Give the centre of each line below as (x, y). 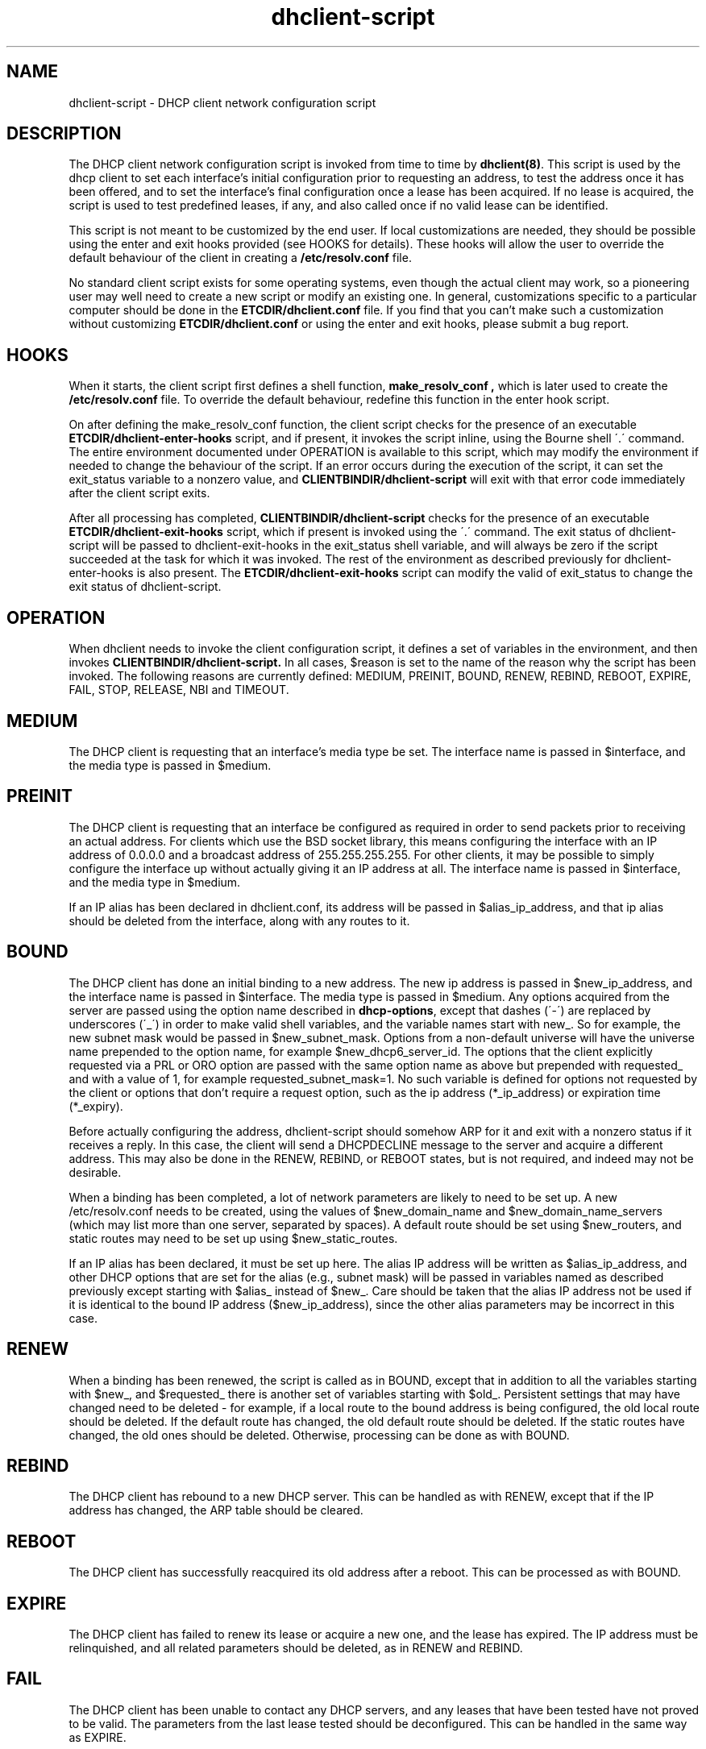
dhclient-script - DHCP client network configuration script (222, 102)
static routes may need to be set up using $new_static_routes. (233, 1238)
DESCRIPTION (64, 134)
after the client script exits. (139, 493)
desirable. (95, 1172)
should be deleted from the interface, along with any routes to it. (239, 920)
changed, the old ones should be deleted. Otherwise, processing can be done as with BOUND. (319, 1435)
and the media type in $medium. (155, 882)
